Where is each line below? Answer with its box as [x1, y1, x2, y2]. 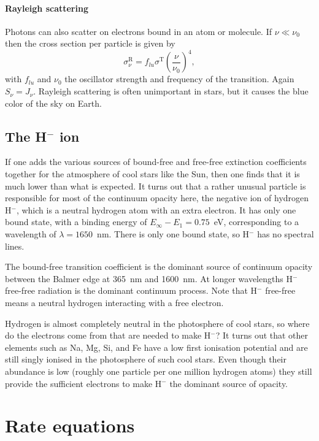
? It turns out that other [215, 329, 309, 342]
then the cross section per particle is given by [5, 37, 175, 50]
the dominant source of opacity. [169, 377, 288, 389]
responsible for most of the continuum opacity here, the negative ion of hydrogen [5, 191, 309, 204]
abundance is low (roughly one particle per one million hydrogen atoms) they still [5, 364, 312, 377]
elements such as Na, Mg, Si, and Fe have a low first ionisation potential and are [5, 340, 308, 353]
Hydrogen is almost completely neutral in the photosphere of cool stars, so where [5, 316, 310, 329]
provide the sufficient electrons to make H [5, 377, 162, 389]
